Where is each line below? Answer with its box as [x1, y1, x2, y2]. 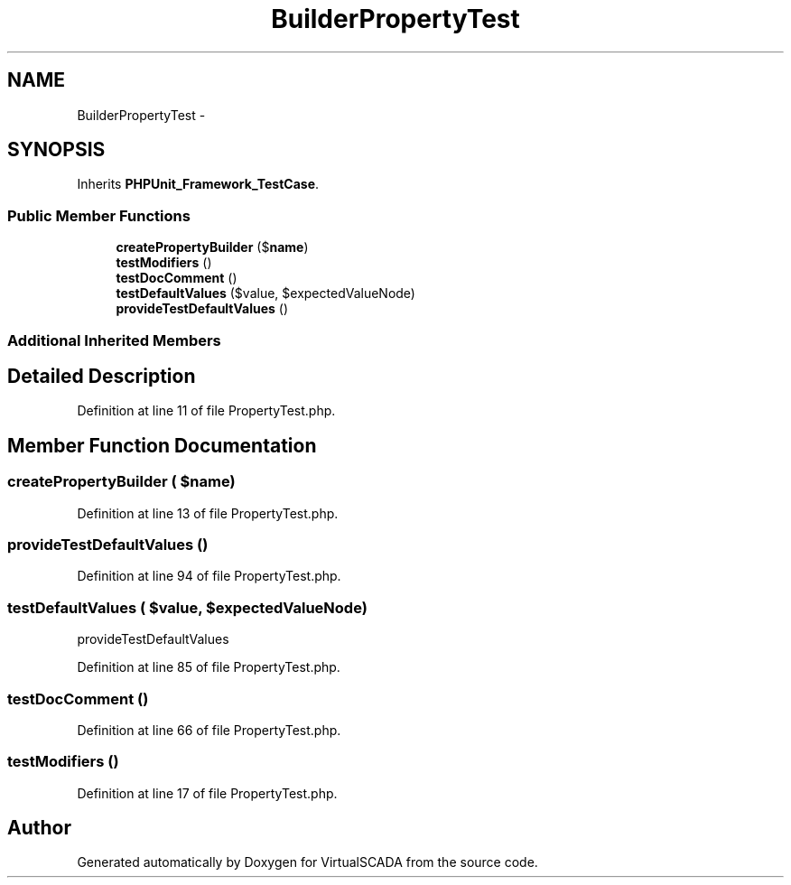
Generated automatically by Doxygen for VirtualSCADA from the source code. [77, 854, 538, 871]
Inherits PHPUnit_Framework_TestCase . [77, 176, 320, 192]
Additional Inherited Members [7, 331, 221, 349]
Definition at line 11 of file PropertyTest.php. [77, 403, 336, 419]
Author [7, 816, 71, 840]
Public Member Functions [7, 206, 191, 225]
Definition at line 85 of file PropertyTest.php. [77, 659, 340, 675]
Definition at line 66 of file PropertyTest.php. [77, 722, 341, 738]
